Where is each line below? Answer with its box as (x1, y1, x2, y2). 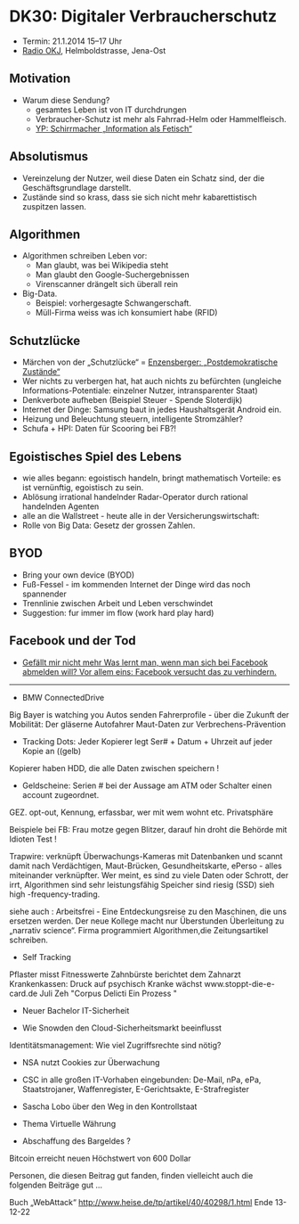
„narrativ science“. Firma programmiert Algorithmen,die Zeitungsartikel (9, 924, 269, 935)
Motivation (9, 71, 71, 86)
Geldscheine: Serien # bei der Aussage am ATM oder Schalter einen (21, 780, 272, 791)
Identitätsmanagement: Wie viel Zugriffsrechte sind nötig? (9, 1039, 222, 1050)
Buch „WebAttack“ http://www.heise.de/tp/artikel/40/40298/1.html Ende (9, 1196, 273, 1207)
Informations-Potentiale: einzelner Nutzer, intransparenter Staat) (21, 385, 258, 396)
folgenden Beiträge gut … (9, 1179, 103, 1190)
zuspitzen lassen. (21, 201, 87, 211)
